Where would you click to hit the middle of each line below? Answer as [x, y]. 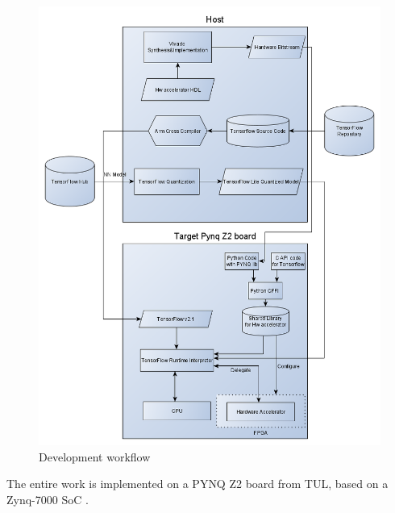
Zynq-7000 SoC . [48, 499]
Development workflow [95, 456]
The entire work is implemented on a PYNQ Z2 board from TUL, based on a [197, 484]
